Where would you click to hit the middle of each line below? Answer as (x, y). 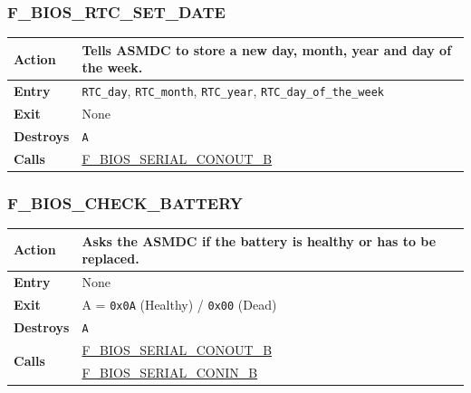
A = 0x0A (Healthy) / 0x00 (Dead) (179, 304)
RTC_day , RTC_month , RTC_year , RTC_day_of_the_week (233, 91)
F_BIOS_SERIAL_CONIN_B (170, 372)
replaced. (111, 259)
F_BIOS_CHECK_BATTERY (125, 202)
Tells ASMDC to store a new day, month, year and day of (267, 49)
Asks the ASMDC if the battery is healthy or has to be (259, 240)
